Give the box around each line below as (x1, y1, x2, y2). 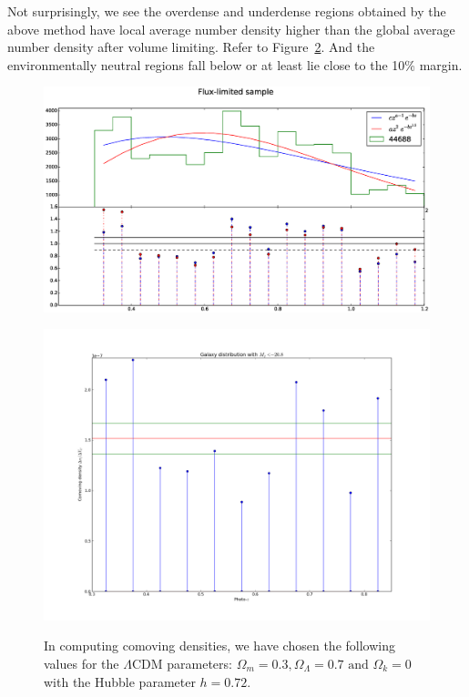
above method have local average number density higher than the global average (7, 19, 455, 38)
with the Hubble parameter (44, 671, 196, 691)
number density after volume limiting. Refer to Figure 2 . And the (7, 37, 375, 56)
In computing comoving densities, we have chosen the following (44, 636, 395, 655)
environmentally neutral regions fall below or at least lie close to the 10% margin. (7, 55, 463, 74)
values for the (44, 654, 119, 672)
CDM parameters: (131, 654, 232, 672)
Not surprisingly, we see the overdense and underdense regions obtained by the (7, 2, 446, 20)
